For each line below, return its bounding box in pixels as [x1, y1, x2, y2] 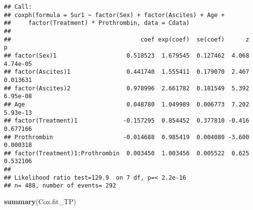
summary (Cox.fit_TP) [4, 196, 76, 207]
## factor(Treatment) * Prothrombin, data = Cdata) [4, 20, 190, 27]
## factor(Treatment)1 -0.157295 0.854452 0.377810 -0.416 [4, 117, 250, 125]
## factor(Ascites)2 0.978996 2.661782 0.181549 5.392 [4, 84, 250, 92]
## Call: [4, 3, 32, 10]
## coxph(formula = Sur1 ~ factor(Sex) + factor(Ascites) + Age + [4, 11, 225, 19]
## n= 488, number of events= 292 [4, 182, 116, 189]
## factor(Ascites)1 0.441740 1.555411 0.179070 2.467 [4, 68, 250, 76]
